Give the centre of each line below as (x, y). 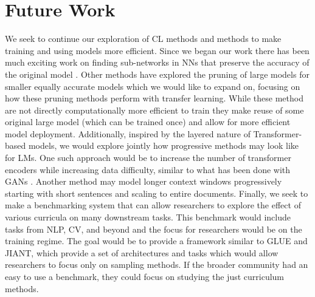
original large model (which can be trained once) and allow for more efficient (148, 122)
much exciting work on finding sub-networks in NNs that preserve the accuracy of (157, 62)
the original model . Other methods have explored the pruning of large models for (157, 74)
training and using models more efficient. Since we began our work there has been (157, 50)
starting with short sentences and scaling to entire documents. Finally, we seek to (157, 193)
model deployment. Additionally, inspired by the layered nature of (128, 133)
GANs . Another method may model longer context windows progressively (144, 181)
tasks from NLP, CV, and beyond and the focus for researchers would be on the (154, 229)
